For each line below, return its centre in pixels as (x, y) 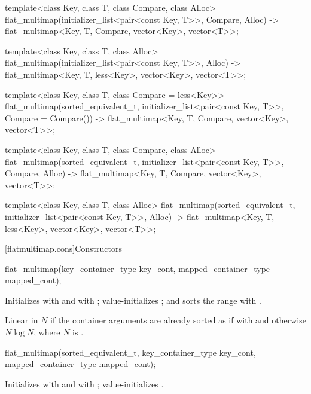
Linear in (22, 320)
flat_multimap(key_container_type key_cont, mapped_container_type (138, 268)
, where (47, 332)
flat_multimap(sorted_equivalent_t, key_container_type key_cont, (130, 352)
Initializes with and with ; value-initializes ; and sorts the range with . (133, 300)
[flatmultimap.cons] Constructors (63, 248)
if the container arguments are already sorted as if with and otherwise (178, 320)
